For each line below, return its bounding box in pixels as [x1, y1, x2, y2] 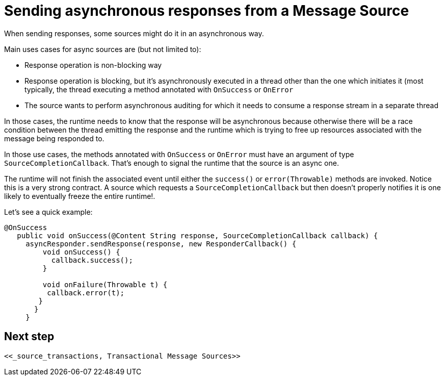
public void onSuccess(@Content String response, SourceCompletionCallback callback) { [17, 231, 378, 240]
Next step [4, 330, 55, 343]
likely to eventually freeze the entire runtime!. [4, 191, 155, 200]
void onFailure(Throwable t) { [42, 280, 168, 289]
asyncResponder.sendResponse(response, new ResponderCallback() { [25, 239, 297, 248]
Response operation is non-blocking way [24, 60, 162, 69]
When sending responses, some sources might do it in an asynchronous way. [4, 29, 264, 38]
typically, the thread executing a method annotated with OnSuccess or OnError [24, 85, 294, 94]
